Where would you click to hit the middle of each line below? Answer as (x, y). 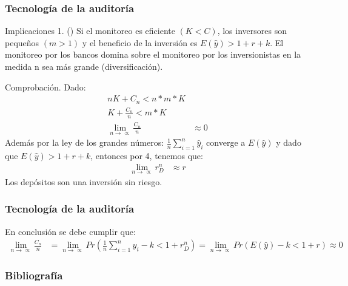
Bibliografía (34, 275)
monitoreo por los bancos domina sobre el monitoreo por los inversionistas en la (153, 54)
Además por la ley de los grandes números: (85, 142)
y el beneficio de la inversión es (140, 42)
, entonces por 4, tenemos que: (147, 156)
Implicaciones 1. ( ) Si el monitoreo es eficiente (90, 31)
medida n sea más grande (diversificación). (84, 66)
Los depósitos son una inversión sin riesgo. (84, 181)
